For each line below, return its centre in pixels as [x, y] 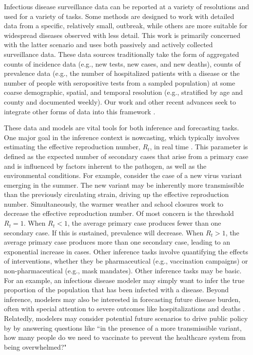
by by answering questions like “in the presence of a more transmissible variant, [123, 328]
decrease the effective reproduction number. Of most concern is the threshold [119, 213]
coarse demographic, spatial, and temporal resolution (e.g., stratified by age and [124, 92]
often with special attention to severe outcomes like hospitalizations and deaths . [124, 309]
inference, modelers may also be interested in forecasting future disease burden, [122, 299]
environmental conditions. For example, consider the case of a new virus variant [123, 175]
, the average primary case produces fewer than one [144, 223]
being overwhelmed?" [35, 346]
